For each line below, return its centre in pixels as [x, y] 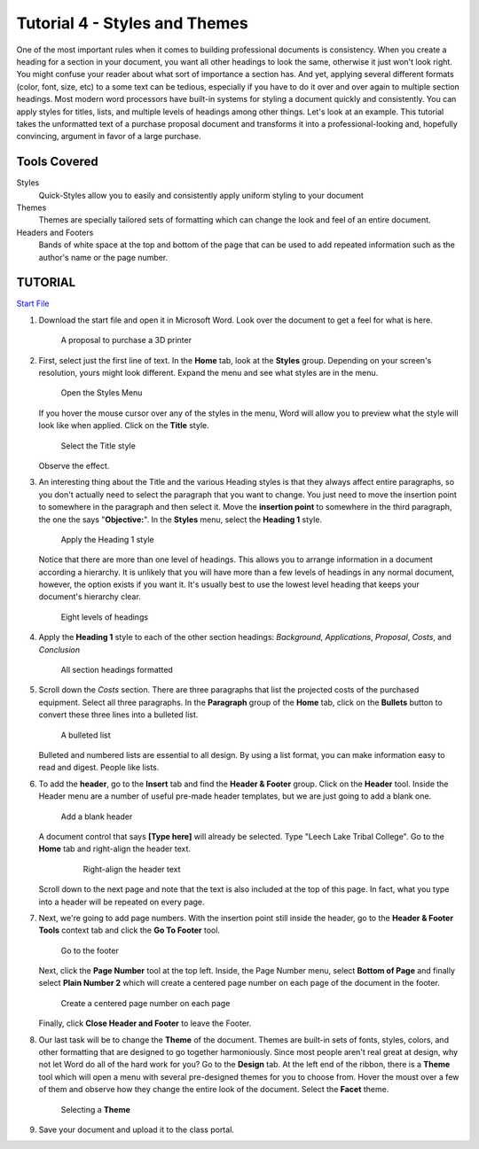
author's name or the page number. [103, 257]
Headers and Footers [55, 232]
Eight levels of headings [105, 617]
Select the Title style [98, 446]
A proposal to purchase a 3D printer [126, 340]
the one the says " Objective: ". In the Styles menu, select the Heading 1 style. [181, 520]
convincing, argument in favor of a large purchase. [109, 137]
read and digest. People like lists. [99, 768]
